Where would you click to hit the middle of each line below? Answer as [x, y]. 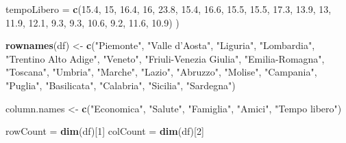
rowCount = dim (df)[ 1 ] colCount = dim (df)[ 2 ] [105, 131]
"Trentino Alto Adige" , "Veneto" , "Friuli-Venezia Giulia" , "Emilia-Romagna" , [165, 58]
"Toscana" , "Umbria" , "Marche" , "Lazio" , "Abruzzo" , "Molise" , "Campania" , [161, 72]
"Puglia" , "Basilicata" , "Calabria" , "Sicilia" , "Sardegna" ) [121, 85]
